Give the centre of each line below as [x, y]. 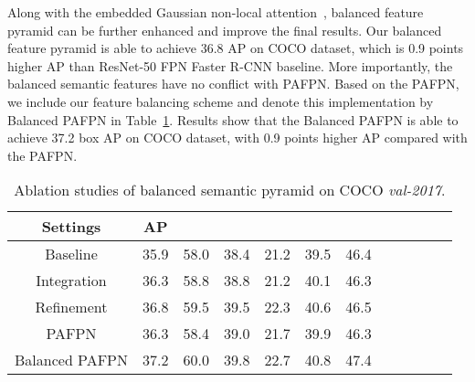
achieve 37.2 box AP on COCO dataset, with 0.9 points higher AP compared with [237, 138]
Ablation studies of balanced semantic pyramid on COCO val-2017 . [230, 190]
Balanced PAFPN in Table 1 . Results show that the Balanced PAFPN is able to [233, 119]
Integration [71, 281]
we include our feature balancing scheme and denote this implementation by [221, 101]
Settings [71, 227]
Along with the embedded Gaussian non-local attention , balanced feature [216, 12]
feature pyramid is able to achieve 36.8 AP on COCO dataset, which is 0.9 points [236, 48]
